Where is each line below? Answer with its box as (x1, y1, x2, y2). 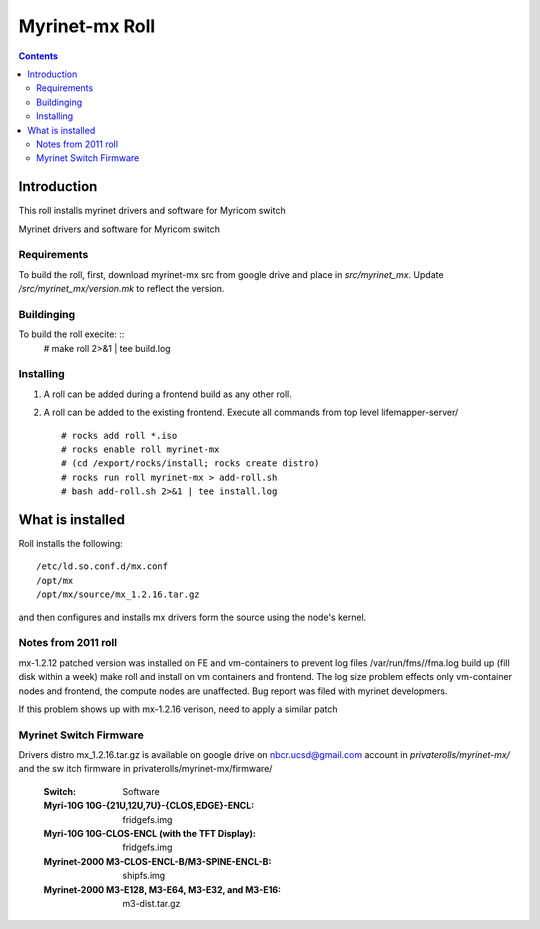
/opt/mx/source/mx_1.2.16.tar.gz (36, 589, 200, 600)
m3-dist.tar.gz (122, 897, 181, 909)
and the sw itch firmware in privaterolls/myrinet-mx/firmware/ (18, 763, 273, 775)
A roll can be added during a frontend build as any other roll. (43, 388, 292, 400)
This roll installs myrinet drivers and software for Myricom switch (18, 205, 286, 217)
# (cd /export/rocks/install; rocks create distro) (61, 458, 320, 469)
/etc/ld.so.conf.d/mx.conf (36, 561, 169, 572)
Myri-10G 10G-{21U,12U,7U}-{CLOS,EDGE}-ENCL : (43, 800, 255, 812)
